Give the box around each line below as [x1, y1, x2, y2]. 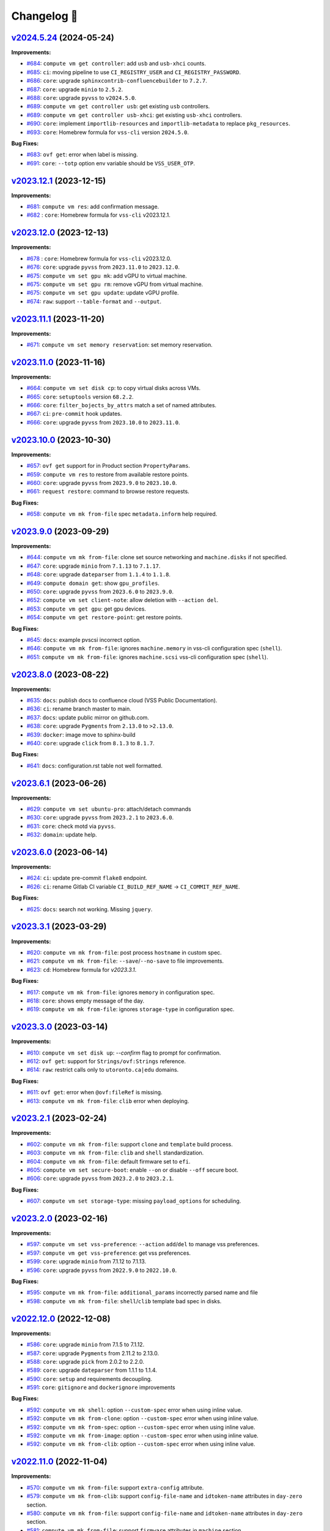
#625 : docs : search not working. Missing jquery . [26, 905, 153, 912]
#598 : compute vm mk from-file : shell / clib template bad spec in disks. [26, 1297, 222, 1304]
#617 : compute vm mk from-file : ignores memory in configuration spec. [26, 988, 215, 996]
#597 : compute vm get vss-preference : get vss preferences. [26, 1249, 191, 1257]
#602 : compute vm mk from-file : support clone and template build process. [26, 1140, 233, 1148]
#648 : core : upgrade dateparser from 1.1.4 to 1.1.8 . [26, 571, 171, 578]
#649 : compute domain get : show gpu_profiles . [26, 579, 160, 587]
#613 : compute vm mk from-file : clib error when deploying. [26, 1097, 189, 1105]
